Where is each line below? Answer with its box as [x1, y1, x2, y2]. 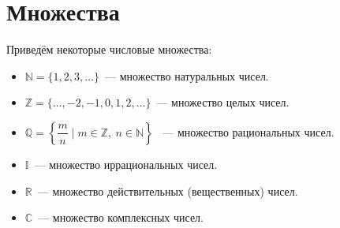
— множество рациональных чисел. [163, 123, 334, 140]
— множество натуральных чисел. [104, 67, 269, 84]
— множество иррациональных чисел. [34, 155, 218, 172]
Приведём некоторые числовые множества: [6, 41, 212, 58]
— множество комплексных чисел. [38, 209, 204, 226]
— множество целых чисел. [156, 94, 290, 110]
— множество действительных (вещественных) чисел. [37, 182, 298, 199]
